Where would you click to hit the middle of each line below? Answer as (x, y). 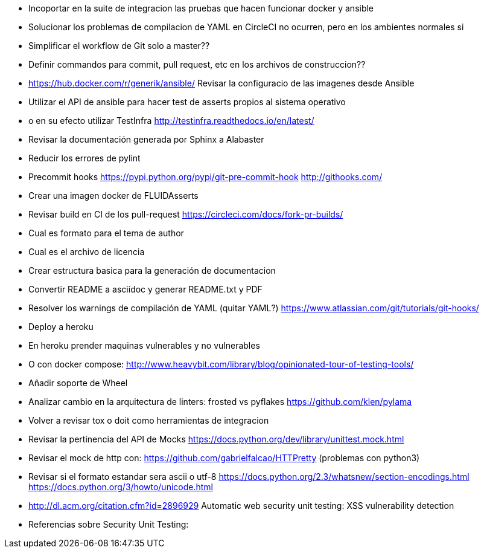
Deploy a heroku (61, 327)
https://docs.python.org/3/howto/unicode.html (121, 487)
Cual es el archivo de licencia (87, 252)
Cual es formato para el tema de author (106, 233)
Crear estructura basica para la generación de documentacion (152, 270)
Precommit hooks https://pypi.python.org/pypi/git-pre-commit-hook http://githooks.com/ (205, 177)
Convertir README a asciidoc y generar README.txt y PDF (145, 289)
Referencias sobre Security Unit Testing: (109, 524)
